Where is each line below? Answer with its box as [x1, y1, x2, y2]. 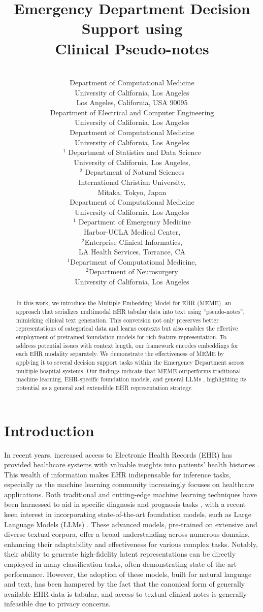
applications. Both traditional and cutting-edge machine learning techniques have [4, 489, 257, 499]
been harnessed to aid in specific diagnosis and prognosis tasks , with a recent [4, 499, 246, 509]
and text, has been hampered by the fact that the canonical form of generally [4, 578, 245, 589]
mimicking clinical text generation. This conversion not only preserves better [16, 315, 219, 324]
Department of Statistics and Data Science [68, 147, 201, 157]
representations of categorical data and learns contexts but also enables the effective [16, 324, 238, 333]
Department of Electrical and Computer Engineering [50, 107, 214, 117]
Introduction [4, 420, 94, 440]
